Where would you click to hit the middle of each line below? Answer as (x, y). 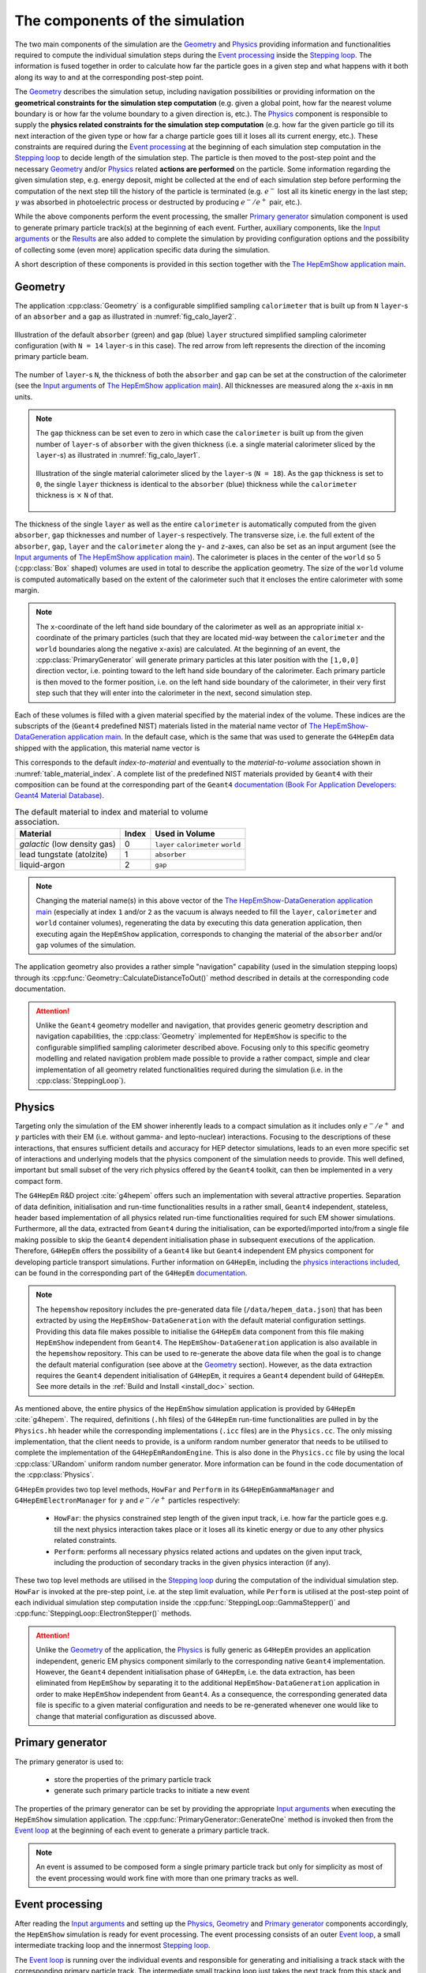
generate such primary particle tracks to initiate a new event (152, 1791)
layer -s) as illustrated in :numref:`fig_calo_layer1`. (118, 455)
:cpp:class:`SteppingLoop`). (81, 1080)
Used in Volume (185, 834)
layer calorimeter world (198, 845)
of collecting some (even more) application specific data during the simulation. (142, 249)
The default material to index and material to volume (111, 811)
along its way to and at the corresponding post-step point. (109, 77)
